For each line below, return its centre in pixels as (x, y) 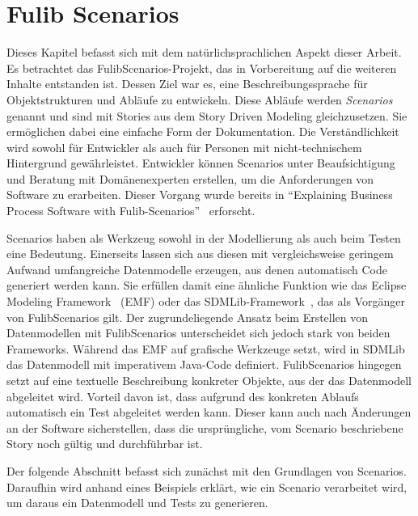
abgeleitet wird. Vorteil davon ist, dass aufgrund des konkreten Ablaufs (183, 396)
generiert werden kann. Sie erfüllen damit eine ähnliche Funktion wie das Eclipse (207, 285)
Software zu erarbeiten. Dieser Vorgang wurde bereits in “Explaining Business (200, 195)
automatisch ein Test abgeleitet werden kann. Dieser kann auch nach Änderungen (209, 412)
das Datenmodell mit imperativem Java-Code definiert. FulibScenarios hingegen (204, 364)
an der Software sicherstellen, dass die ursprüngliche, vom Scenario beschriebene (205, 427)
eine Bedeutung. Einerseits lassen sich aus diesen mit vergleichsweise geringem (200, 254)
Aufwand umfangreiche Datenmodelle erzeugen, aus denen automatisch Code (197, 269)
